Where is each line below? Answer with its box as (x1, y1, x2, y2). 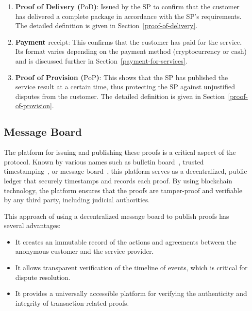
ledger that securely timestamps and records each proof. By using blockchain (4, 175, 233, 185)
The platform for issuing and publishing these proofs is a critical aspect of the (4, 147, 236, 157)
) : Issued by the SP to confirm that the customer (93, 1, 240, 11)
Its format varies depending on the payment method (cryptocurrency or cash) (15, 46, 247, 56)
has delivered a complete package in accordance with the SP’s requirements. (15, 11, 242, 21)
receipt (48, 39, 68, 46)
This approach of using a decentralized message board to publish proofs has (4, 211, 229, 221)
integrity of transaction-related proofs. (15, 297, 129, 308)
